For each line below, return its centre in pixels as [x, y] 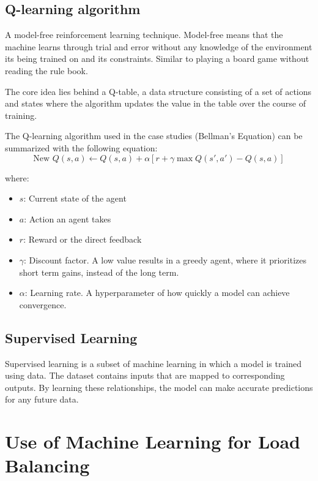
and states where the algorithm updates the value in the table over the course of [155, 103]
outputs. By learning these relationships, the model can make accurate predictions [159, 387]
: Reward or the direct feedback [83, 239]
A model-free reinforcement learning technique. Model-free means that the [144, 35]
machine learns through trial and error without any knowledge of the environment [159, 46]
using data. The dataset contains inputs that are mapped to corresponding [145, 375]
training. [21, 115]
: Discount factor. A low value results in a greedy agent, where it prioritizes [165, 259]
